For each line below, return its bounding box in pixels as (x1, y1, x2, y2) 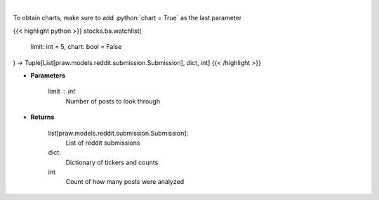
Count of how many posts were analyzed (65, 178, 185, 186)
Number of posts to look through (65, 97, 161, 105)
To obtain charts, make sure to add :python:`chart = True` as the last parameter (13, 14, 242, 22)
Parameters (30, 71, 66, 80)
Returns (30, 113, 55, 122)
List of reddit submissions (65, 138, 140, 147)
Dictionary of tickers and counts (65, 158, 159, 166)
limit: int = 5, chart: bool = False (30, 43, 122, 51)
